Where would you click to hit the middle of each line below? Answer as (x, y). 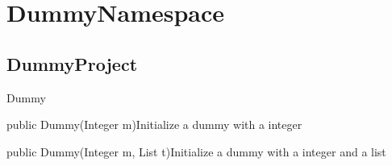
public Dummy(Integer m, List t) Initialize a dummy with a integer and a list (196, 151)
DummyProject (72, 63)
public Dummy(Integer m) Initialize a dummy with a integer (154, 124)
